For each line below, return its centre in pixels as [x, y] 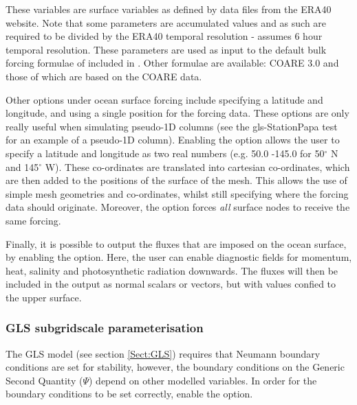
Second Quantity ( [44, 380]
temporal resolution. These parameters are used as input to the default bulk [166, 49]
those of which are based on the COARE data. [104, 76]
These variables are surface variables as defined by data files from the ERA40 [169, 9]
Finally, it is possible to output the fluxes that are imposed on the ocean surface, [176, 243]
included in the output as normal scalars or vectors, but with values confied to [171, 284]
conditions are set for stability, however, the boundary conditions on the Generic [175, 367]
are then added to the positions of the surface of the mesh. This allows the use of [176, 180]
